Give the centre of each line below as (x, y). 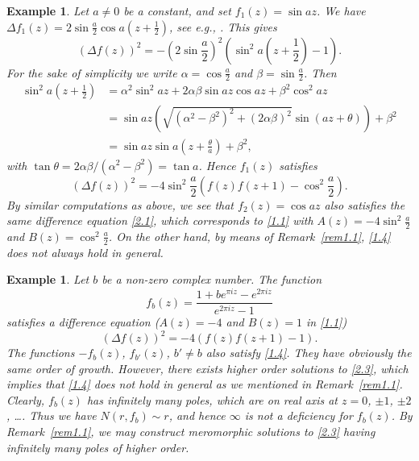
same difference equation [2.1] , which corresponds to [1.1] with (160, 220)
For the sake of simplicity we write (92, 72)
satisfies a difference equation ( (83, 321)
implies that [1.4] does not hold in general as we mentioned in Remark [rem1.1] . (205, 384)
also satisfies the (365, 204)
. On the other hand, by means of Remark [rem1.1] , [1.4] (249, 236)
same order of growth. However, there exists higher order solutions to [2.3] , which (207, 368)
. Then (320, 72)
